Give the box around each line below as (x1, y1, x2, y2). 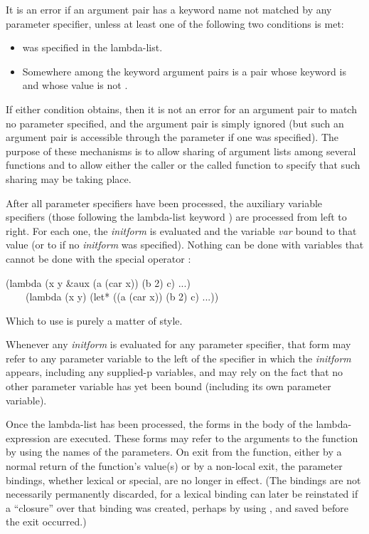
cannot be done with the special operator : (6, 251, 191, 266)
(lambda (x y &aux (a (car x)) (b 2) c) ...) (6, 275, 191, 290)
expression (6, 430, 50, 445)
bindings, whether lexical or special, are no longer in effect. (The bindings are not (6, 472, 361, 487)
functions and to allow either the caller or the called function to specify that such (6, 157, 360, 172)
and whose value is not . (22, 78, 128, 93)
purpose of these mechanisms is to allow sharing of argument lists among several (6, 143, 356, 158)
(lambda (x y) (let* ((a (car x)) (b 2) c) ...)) (25, 289, 219, 304)
